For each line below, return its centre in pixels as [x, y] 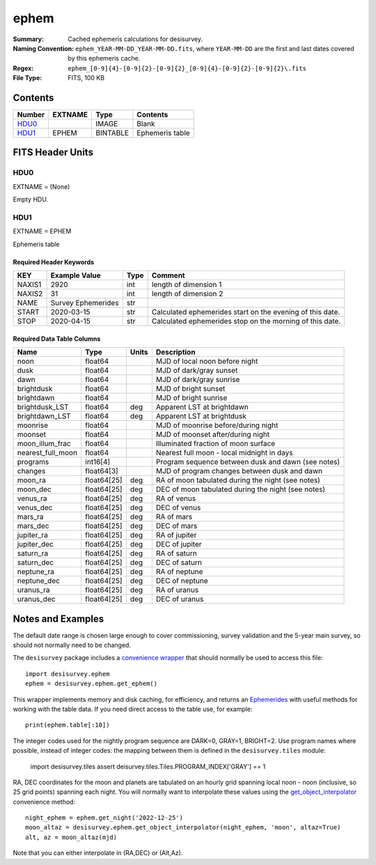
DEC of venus [178, 507]
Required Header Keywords [54, 262]
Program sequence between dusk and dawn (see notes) [248, 462]
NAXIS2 [30, 294]
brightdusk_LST [43, 407]
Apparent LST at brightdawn [202, 407]
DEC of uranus [180, 599]
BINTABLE [112, 133]
